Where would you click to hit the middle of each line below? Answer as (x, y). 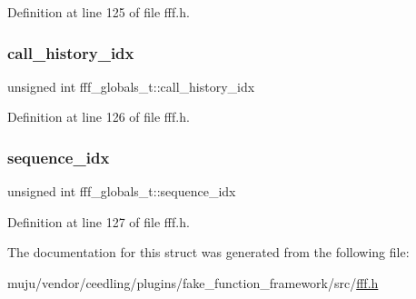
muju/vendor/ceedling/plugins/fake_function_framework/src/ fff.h (193, 283)
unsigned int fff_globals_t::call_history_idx (131, 86)
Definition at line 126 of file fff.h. (99, 117)
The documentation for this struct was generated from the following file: (208, 252)
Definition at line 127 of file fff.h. (99, 221)
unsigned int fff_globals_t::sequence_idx (122, 191)
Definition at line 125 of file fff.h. (99, 12)
